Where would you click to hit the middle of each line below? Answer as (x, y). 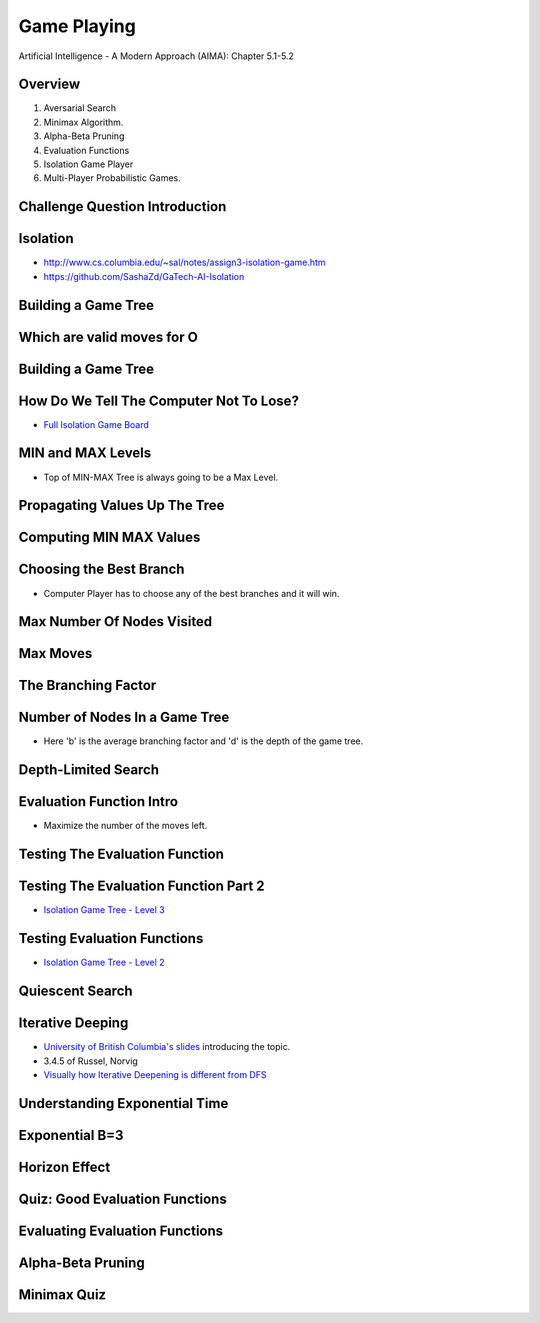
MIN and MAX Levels (85, 453)
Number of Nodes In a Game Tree (124, 717)
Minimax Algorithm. (83, 122)
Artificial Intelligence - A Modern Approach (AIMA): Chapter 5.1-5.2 (156, 56)
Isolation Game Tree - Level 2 (104, 962)
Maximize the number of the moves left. (125, 826)
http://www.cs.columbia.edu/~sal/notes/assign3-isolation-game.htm (184, 262)
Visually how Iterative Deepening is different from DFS (155, 1074)
